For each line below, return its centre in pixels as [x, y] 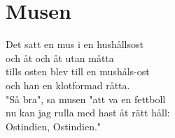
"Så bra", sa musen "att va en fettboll [86, 99]
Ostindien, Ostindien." [54, 126]
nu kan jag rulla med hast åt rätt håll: [88, 113]
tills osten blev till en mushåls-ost [78, 71]
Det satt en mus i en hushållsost [75, 44]
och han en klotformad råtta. [68, 85]
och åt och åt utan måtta [60, 58]
